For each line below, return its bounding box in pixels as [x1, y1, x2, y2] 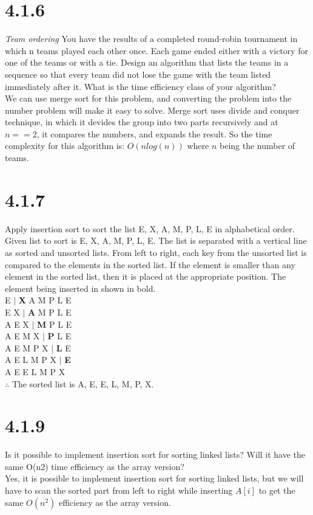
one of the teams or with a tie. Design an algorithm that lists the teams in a [5, 56, 289, 69]
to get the [258, 484, 295, 496]
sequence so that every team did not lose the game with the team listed [5, 67, 271, 80]
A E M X [5, 330, 40, 342]
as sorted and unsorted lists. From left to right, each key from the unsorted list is [5, 246, 307, 258]
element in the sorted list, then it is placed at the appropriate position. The [5, 270, 286, 283]
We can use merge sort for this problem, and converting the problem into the [5, 92, 292, 105]
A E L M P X [5, 353, 56, 366]
